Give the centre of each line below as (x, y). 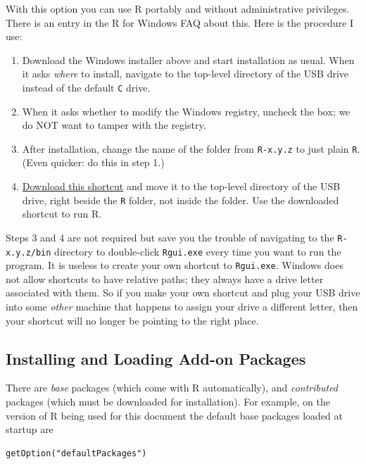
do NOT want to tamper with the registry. (114, 125)
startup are (30, 429)
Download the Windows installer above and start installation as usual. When (188, 59)
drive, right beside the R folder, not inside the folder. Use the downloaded (181, 200)
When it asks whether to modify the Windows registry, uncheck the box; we (186, 111)
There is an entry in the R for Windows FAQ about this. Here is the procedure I (180, 22)
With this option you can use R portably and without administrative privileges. (178, 8)
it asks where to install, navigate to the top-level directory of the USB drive (185, 74)
